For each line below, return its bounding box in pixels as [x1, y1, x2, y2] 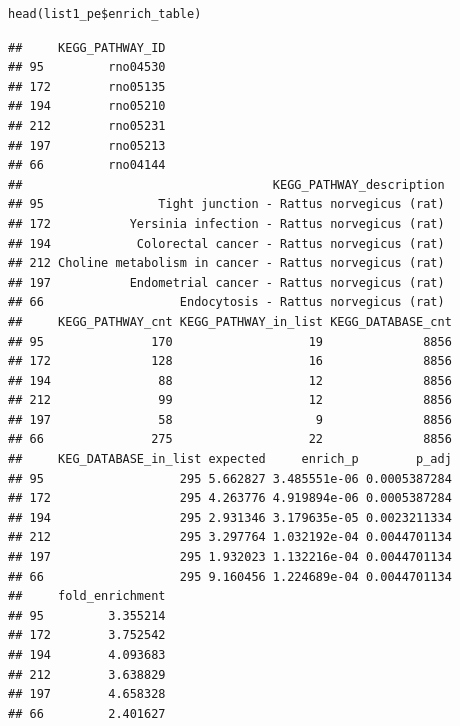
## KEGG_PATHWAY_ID [8, 40, 166, 55]
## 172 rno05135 [8, 79, 166, 94]
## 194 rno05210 [8, 99, 166, 114]
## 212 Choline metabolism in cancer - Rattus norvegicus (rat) [8, 256, 445, 271]
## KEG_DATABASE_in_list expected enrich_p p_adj [8, 452, 452, 467]
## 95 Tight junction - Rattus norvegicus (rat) [8, 197, 445, 212]
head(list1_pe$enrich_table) [8, 7, 202, 21]
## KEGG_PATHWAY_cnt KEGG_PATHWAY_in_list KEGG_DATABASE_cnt [8, 314, 452, 329]
